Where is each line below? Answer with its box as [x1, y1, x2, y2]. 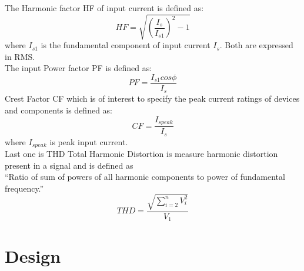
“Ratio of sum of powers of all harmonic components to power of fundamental [5, 170, 285, 183]
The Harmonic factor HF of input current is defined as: [5, 2, 204, 14]
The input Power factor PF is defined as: [5, 62, 152, 74]
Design [5, 243, 61, 267]
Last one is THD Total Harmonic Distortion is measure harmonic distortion [5, 148, 278, 160]
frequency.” [5, 182, 44, 194]
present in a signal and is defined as [5, 159, 133, 171]
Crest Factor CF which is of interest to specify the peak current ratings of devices [5, 92, 300, 105]
